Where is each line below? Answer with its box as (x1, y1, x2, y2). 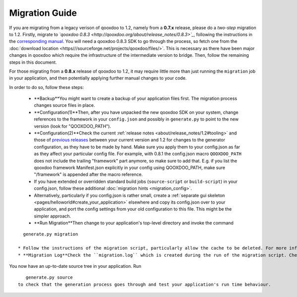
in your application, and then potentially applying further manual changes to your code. (9, 75, 187, 81)
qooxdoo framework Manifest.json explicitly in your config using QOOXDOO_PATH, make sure (34, 165, 225, 170)
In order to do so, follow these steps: (9, 84, 84, 90)
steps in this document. (9, 59, 57, 65)
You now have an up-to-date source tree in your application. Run (9, 263, 142, 269)
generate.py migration (23, 231, 78, 237)
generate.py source (25, 275, 73, 280)
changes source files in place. (34, 102, 95, 108)
